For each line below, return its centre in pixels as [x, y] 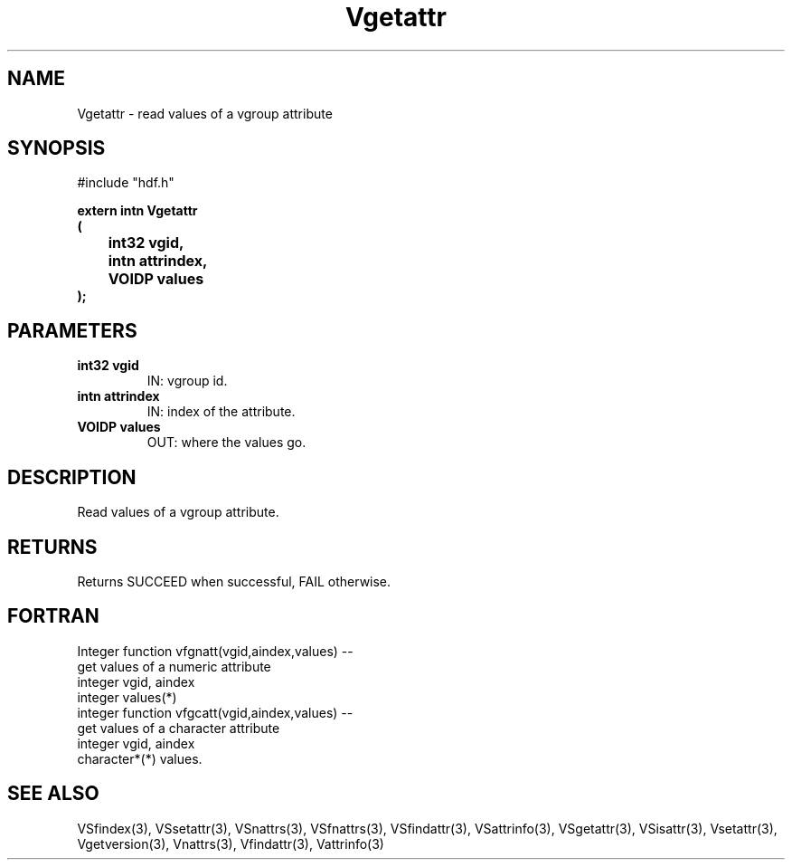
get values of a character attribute [179, 728]
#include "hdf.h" [126, 183]
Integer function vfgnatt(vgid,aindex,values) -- [215, 651]
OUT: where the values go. [226, 443]
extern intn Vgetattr [137, 211]
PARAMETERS [72, 330]
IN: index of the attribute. [221, 412]
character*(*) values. [140, 758]
